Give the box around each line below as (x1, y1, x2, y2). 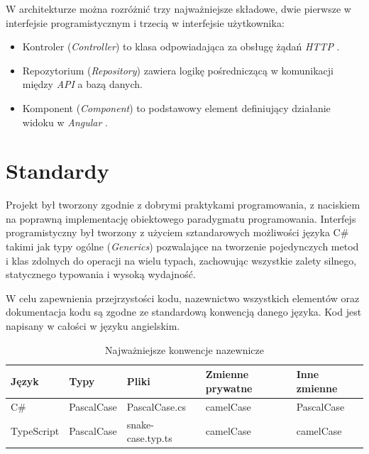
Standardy (6, 156, 109, 185)
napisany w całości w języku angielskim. (6, 319, 180, 333)
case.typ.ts (126, 431, 172, 445)
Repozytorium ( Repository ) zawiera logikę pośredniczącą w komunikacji (22, 62, 334, 77)
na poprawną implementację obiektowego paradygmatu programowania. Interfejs (6, 211, 356, 226)
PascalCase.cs (126, 399, 186, 414)
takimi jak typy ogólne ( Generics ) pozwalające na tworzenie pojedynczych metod (6, 239, 359, 254)
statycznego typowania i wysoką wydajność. (6, 267, 196, 282)
